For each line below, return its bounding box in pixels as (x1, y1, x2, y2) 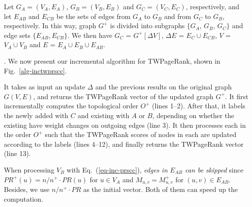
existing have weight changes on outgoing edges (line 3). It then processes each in (4, 120, 246, 130)
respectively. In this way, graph (4, 20, 97, 31)
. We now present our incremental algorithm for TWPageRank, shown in (4, 55, 220, 66)
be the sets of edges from (56, 11, 131, 21)
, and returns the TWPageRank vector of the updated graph (33, 91, 214, 101)
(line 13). (4, 148, 31, 158)
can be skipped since (185, 164, 244, 174)
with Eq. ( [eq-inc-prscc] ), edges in (67, 164, 168, 174)
